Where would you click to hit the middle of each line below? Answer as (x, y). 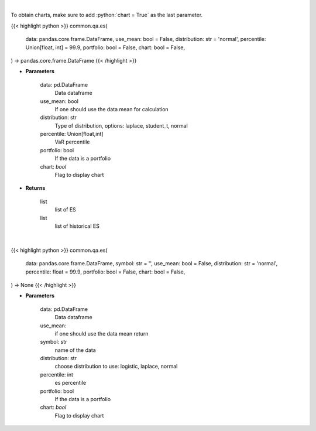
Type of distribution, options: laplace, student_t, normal (121, 125)
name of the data (75, 350)
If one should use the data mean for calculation (112, 109)
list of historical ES (77, 226)
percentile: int (56, 374)
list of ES (65, 210)
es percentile (71, 383)
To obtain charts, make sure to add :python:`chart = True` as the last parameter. (107, 15)
